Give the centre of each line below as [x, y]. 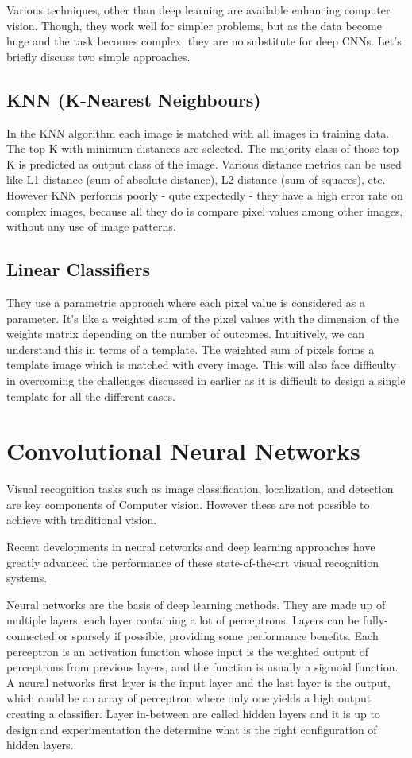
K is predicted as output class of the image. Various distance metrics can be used [204, 163]
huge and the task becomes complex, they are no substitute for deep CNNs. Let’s [204, 41]
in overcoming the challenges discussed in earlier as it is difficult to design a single [206, 380]
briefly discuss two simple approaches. [98, 56]
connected [31, 635]
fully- [375, 620]
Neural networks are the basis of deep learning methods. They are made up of [196, 604]
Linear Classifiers [79, 269]
